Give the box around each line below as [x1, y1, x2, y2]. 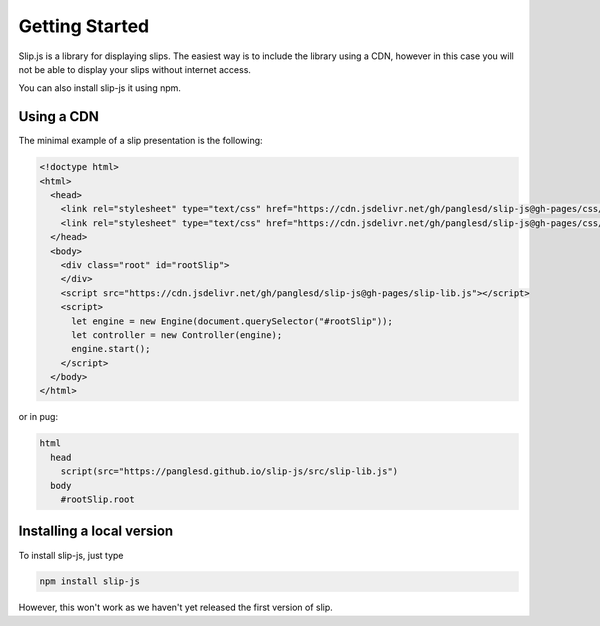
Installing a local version [18, 523, 174, 540]
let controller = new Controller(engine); [71, 329, 283, 340]
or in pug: [18, 411, 59, 423]
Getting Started [18, 15, 150, 37]
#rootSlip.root [60, 494, 135, 505]
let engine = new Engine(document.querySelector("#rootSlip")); [71, 315, 394, 327]
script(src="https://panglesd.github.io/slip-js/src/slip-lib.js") [60, 466, 399, 477]
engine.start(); [71, 343, 151, 355]
